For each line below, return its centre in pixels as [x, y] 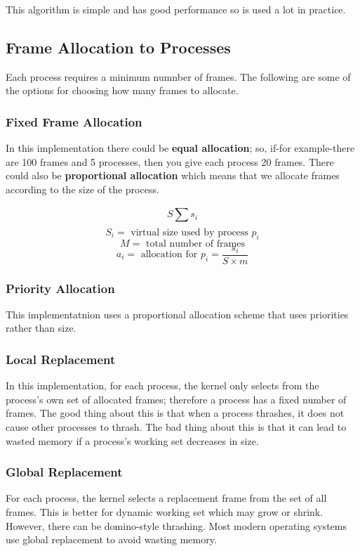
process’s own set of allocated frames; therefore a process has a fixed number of [176, 399]
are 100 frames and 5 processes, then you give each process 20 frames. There [170, 161]
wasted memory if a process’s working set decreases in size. [132, 440]
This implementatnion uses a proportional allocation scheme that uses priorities [177, 314]
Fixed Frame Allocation [74, 121]
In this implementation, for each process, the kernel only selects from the [162, 385]
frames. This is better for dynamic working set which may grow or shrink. [165, 512]
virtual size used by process [189, 232]
